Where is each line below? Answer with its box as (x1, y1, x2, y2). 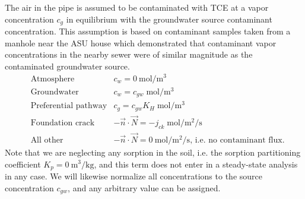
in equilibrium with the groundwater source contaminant (66, 12, 272, 25)
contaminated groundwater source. (5, 59, 130, 72)
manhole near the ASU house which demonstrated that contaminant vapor (5, 36, 277, 49)
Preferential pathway (30, 102, 107, 110)
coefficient (5, 157, 41, 170)
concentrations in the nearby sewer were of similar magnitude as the (5, 48, 253, 61)
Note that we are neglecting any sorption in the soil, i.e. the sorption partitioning (5, 146, 301, 158)
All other (30, 135, 63, 144)
